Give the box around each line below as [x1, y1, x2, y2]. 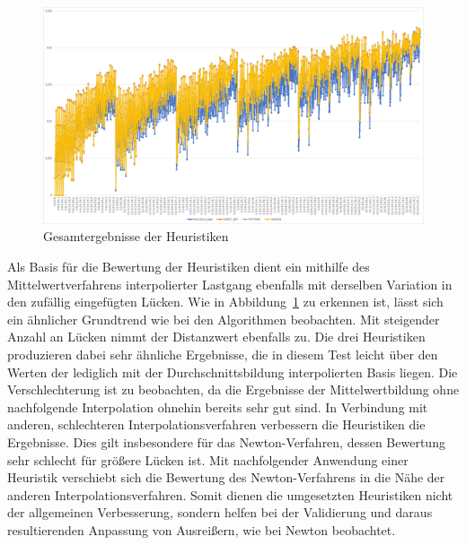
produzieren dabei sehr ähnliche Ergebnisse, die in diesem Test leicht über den [7, 344, 438, 363]
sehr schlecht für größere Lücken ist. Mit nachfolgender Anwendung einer [7, 450, 409, 469]
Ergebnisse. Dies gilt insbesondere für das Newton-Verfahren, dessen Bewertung [7, 432, 445, 451]
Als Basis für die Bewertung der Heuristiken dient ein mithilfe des [7, 257, 370, 275]
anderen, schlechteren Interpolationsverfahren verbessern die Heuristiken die [7, 415, 426, 434]
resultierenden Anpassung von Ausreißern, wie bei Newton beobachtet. [7, 520, 396, 539]
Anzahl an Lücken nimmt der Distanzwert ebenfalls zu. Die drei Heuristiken [7, 327, 426, 346]
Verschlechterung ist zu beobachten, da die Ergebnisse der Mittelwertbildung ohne [7, 380, 460, 399]
